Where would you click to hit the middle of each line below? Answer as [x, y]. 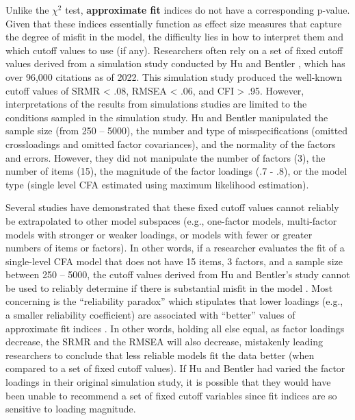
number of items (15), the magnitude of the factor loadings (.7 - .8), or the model [176, 171]
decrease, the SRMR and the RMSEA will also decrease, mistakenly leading [164, 342]
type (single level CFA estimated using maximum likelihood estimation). [157, 184]
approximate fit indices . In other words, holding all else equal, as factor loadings [175, 328]
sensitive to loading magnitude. [71, 409]
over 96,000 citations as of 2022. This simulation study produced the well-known [174, 76]
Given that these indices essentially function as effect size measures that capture [174, 23]
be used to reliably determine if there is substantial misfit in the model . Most [169, 287]
